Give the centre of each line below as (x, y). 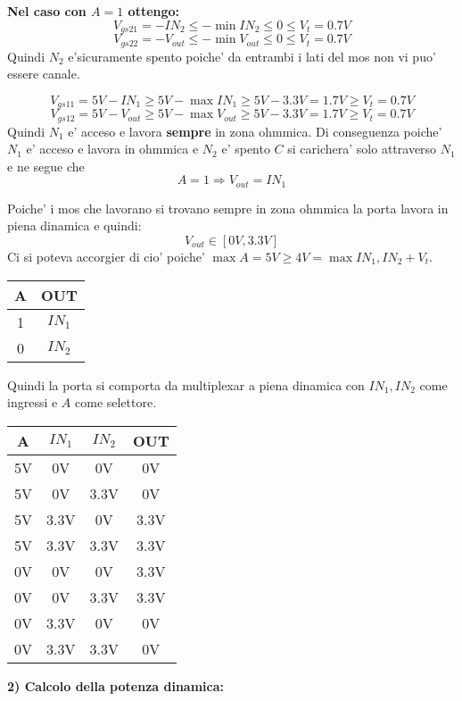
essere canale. (44, 74)
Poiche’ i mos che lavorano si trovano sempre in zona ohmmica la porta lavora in (228, 208)
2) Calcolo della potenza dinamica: (115, 685)
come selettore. (116, 402)
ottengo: (154, 11)
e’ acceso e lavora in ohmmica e (112, 149)
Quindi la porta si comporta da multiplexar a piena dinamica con (186, 384)
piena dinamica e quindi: (74, 225)
